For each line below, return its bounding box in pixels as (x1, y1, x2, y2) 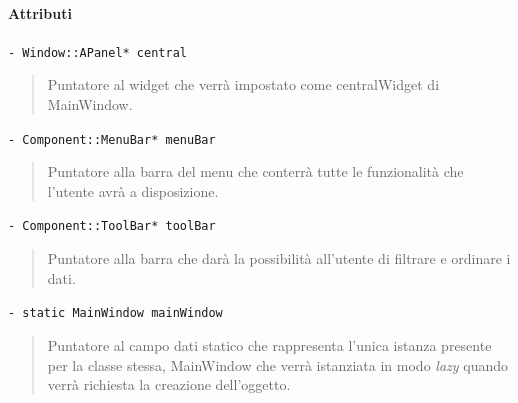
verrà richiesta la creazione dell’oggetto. (47, 374, 291, 395)
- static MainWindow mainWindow (8, 306, 223, 321)
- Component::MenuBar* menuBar (8, 132, 216, 147)
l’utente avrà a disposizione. (47, 180, 219, 201)
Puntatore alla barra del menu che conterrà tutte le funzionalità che (47, 161, 464, 182)
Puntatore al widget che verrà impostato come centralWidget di (47, 74, 440, 95)
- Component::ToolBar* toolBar (8, 219, 216, 234)
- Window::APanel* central (8, 45, 187, 60)
